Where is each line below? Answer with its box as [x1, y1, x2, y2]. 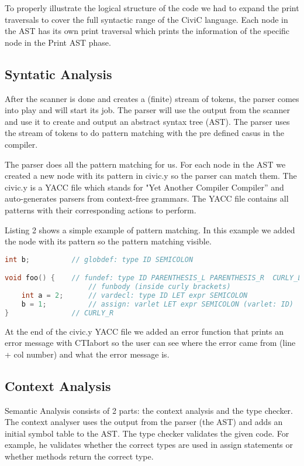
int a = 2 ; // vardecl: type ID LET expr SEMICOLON [21, 291, 248, 300]
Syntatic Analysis [5, 64, 112, 83]
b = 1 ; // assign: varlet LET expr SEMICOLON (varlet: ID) [21, 300, 294, 308]
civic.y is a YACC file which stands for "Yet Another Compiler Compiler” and [5, 181, 284, 193]
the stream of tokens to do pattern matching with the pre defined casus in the [5, 127, 284, 139]
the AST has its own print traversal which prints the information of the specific [5, 25, 290, 37]
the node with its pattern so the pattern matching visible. [5, 235, 212, 247]
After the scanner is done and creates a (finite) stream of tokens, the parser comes [5, 92, 299, 104]
